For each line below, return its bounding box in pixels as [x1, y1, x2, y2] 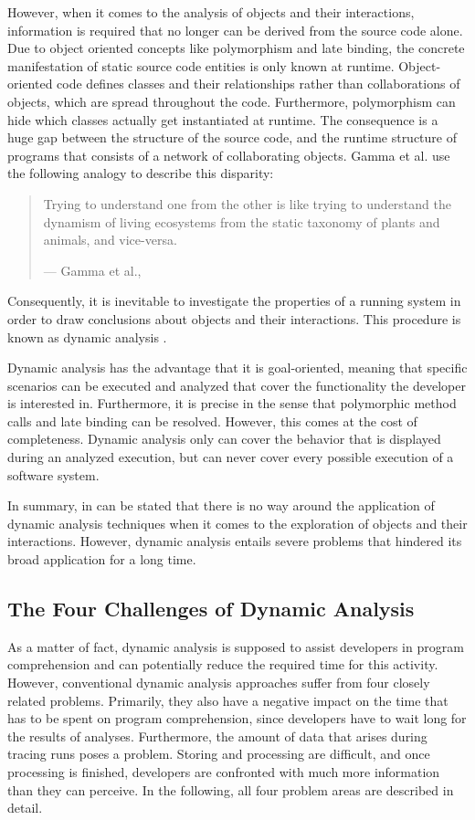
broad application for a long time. [7, 550, 196, 569]
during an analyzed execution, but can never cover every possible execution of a [7, 447, 454, 467]
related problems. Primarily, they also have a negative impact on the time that [7, 690, 449, 710]
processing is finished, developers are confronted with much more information [7, 762, 440, 781]
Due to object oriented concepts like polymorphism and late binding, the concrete [7, 38, 465, 58]
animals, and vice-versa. [43, 230, 177, 249]
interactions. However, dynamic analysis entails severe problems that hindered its [7, 531, 462, 551]
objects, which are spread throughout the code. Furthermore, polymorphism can [7, 91, 456, 110]
